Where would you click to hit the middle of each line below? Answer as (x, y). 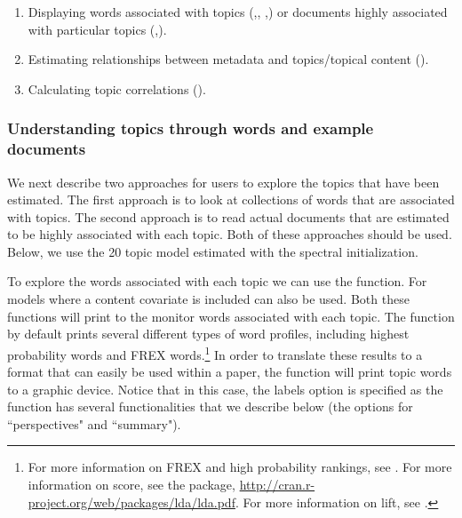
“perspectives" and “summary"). (94, 423)
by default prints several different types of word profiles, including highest (208, 334)
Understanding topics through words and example (191, 128)
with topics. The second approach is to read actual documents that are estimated (228, 216)
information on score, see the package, (131, 485)
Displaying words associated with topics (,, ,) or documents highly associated (238, 12)
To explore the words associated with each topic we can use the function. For (217, 281)
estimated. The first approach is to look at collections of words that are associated (231, 199)
